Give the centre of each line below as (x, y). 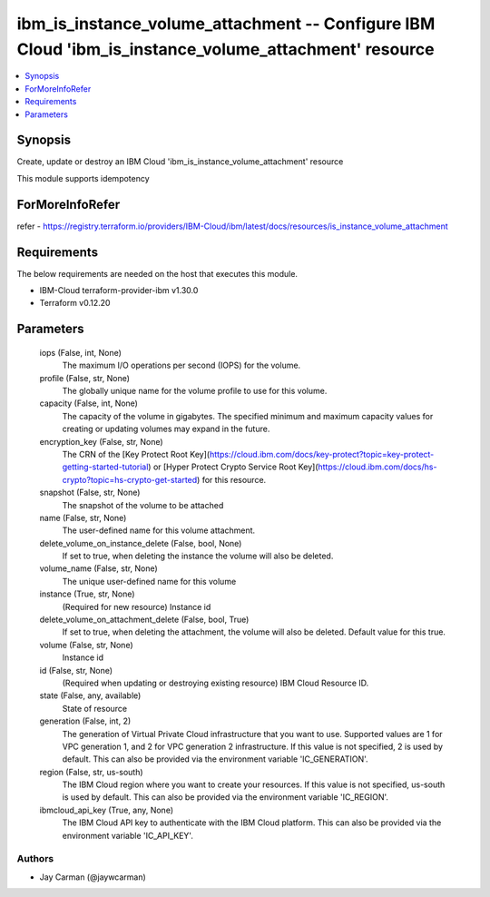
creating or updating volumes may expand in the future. (166, 429)
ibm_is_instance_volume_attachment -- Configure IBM (226, 24)
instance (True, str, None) (87, 594)
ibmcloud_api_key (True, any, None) (107, 810)
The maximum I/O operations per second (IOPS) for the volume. (181, 365)
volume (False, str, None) (86, 645)
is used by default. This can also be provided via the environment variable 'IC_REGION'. (225, 797)
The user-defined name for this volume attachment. (159, 530)
